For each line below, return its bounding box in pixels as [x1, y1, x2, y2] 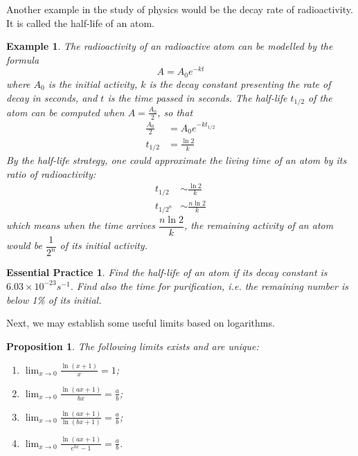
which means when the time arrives [6, 218, 156, 232]
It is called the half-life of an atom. [6, 15, 154, 30]
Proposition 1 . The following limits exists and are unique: [6, 338, 259, 353]
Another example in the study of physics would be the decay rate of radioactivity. [6, 2, 353, 16]
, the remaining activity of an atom [184, 218, 334, 232]
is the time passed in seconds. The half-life [107, 90, 287, 104]
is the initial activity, [48, 76, 138, 91]
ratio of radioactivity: [6, 166, 96, 181]
